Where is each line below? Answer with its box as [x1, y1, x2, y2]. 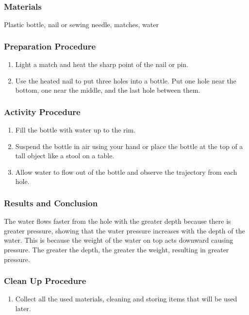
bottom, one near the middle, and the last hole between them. [15, 85, 200, 95]
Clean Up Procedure [4, 275, 86, 287]
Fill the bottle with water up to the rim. [15, 125, 136, 135]
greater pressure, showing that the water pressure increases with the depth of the [4, 225, 245, 235]
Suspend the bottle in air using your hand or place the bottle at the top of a [15, 141, 243, 151]
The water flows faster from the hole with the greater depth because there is [4, 216, 231, 226]
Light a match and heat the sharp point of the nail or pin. [15, 59, 189, 69]
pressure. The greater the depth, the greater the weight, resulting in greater [4, 245, 229, 254]
